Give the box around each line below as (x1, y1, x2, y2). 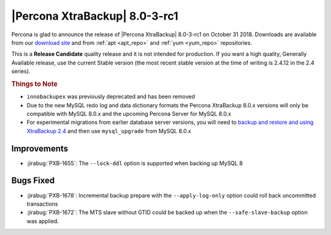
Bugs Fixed (11, 175, 55, 186)
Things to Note (11, 80, 58, 88)
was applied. (26, 217, 59, 225)
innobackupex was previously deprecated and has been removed (26, 93, 196, 101)
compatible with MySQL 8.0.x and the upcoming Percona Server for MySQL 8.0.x (26, 110, 232, 117)
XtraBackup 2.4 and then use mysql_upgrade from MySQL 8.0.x (26, 127, 191, 134)
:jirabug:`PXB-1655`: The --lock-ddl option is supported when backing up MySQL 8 (26, 160, 243, 167)
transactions (26, 200, 58, 207)
